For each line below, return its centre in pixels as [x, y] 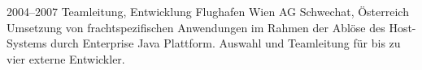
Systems [27, 43]
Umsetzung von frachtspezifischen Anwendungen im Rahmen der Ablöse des [196, 27]
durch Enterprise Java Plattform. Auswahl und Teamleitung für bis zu [226, 43]
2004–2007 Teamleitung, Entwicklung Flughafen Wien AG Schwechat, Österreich [208, 11]
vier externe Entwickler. [66, 58]
